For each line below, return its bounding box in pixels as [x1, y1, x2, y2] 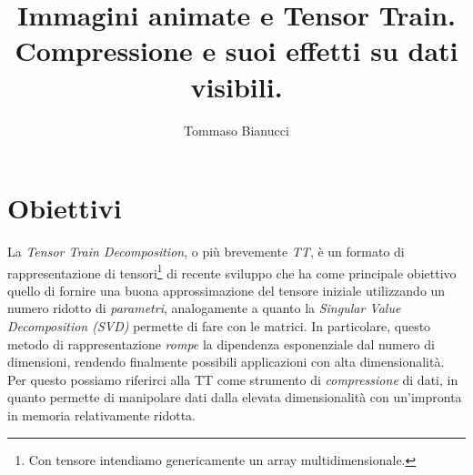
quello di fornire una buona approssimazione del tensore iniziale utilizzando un [7, 280, 446, 299]
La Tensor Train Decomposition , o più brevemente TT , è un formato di [7, 242, 405, 261]
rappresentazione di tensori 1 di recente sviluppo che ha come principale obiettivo [7, 260, 457, 282]
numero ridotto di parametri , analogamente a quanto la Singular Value [7, 298, 401, 318]
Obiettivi [7, 189, 122, 227]
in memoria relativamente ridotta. [7, 406, 196, 425]
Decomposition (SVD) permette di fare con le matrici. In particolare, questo [7, 317, 431, 336]
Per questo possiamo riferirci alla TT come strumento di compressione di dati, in [7, 369, 458, 389]
